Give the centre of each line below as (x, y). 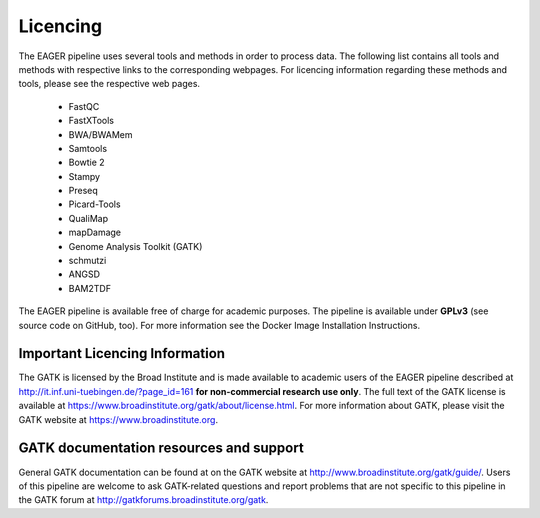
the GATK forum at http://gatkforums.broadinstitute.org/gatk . (143, 500)
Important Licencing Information (121, 353)
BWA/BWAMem (101, 134)
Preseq (83, 191)
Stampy (84, 176)
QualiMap (88, 218)
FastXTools (91, 121)
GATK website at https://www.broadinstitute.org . (118, 419)
